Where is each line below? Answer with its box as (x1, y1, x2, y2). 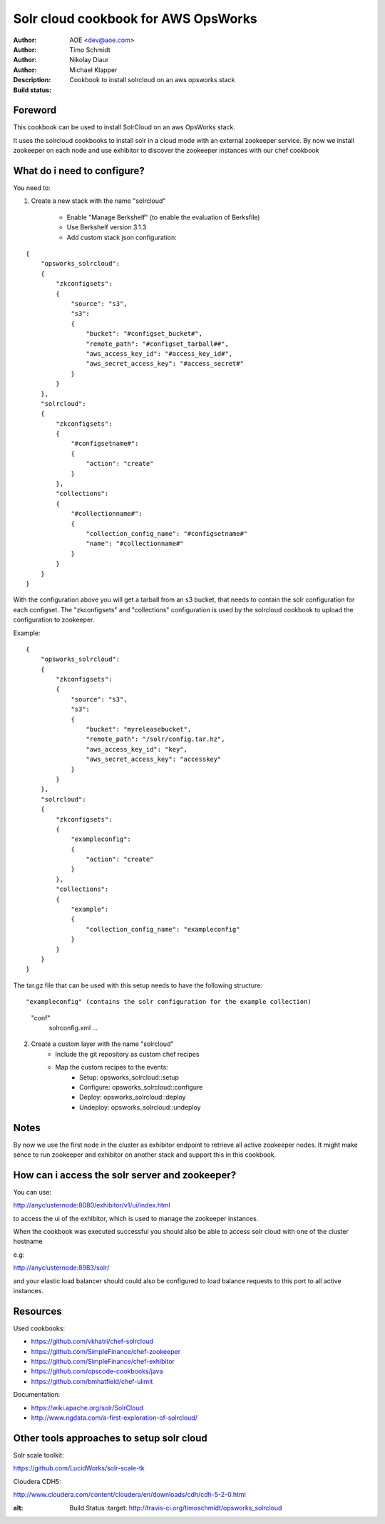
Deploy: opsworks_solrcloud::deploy (79, 1093, 186, 1102)
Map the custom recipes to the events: (55, 1063, 168, 1072)
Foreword (13, 104, 57, 116)
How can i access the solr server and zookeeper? (13, 1169, 237, 1181)
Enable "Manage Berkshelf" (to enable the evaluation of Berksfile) (66, 213, 260, 221)
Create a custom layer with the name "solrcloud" (31, 1040, 174, 1048)
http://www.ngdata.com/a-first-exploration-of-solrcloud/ (31, 1413, 197, 1422)
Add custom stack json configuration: (66, 233, 178, 241)
